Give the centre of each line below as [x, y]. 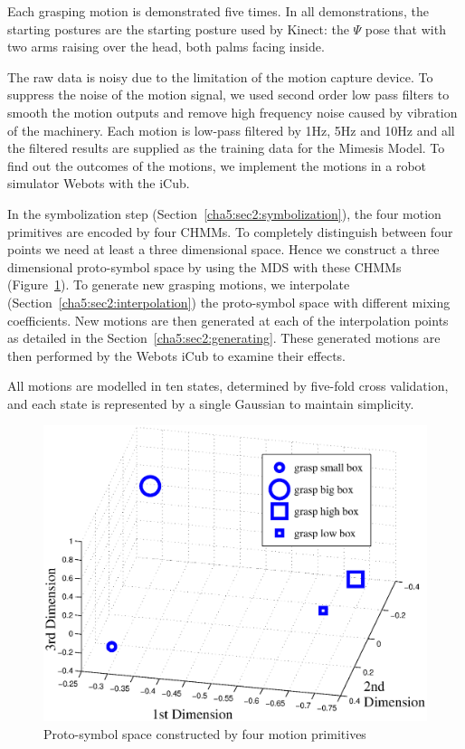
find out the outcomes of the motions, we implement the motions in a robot [217, 165]
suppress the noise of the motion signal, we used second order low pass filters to [228, 95]
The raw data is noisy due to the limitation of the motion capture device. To [220, 76]
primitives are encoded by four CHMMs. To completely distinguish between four [230, 231]
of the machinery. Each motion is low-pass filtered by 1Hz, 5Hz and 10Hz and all [231, 130]
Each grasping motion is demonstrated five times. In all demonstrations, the [218, 11]
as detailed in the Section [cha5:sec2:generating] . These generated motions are [224, 338]
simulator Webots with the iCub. [99, 183]
